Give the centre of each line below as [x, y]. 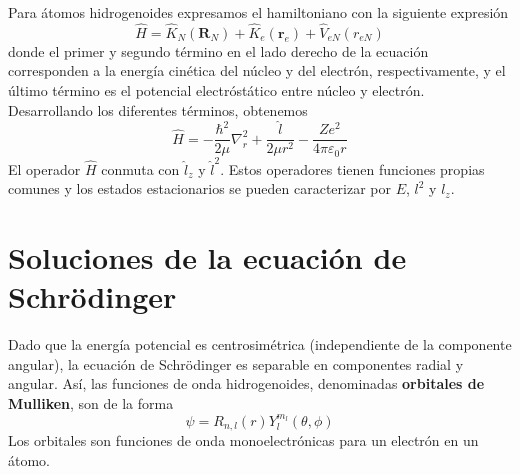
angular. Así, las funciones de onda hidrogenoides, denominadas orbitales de [246, 383]
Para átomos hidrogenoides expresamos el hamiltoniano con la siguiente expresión [258, 12]
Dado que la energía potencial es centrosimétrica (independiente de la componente [260, 344]
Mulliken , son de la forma [91, 402]
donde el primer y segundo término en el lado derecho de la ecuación [218, 50]
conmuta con [140, 168]
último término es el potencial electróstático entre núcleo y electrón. [216, 90]
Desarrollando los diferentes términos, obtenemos [158, 109]
